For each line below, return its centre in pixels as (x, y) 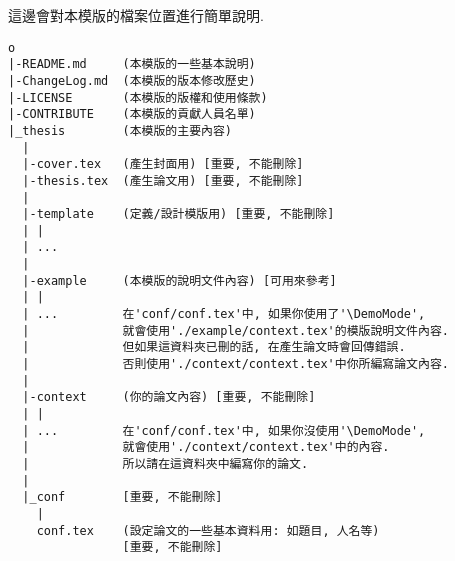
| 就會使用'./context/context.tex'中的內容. (206, 447)
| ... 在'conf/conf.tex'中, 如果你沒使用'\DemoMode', (224, 430)
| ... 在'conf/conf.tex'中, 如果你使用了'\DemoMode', (224, 314)
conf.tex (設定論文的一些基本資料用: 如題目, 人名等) (208, 530)
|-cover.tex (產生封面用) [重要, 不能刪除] (163, 164)
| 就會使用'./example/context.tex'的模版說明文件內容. (235, 330)
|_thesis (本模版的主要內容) (120, 130)
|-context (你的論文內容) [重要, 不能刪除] (169, 397)
